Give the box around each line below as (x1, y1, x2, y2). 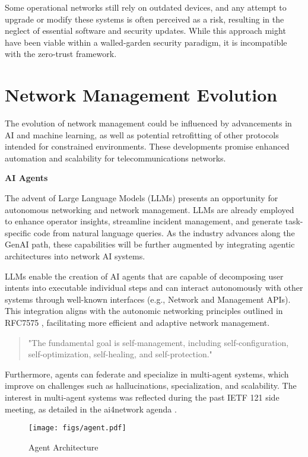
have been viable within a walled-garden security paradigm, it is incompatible (5, 36, 287, 48)
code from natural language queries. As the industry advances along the (33, 226, 295, 239)
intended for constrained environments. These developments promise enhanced (5, 140, 290, 153)
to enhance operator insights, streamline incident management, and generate (5, 215, 282, 227)
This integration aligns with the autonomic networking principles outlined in (5, 304, 283, 317)
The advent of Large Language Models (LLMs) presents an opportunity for (5, 192, 278, 204)
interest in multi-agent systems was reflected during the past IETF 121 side (5, 391, 280, 403)
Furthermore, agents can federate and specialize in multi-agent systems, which (5, 367, 289, 380)
